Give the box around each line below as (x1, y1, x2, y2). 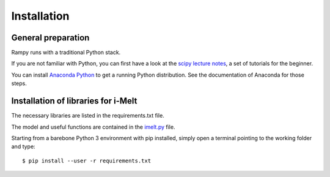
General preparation (11, 32, 90, 43)
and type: (11, 143, 36, 150)
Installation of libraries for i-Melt (11, 96, 137, 107)
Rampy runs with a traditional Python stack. (11, 49, 121, 56)
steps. (11, 80, 27, 87)
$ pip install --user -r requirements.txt (22, 157, 152, 164)
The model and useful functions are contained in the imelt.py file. (11, 123, 175, 130)
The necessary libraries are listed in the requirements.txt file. (11, 112, 164, 119)
